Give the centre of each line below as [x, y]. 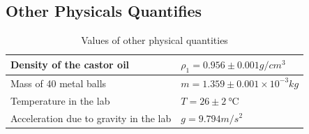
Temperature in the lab [60, 100]
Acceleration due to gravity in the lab [91, 118]
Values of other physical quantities [154, 40]
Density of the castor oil [70, 65]
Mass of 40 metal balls [59, 83]
